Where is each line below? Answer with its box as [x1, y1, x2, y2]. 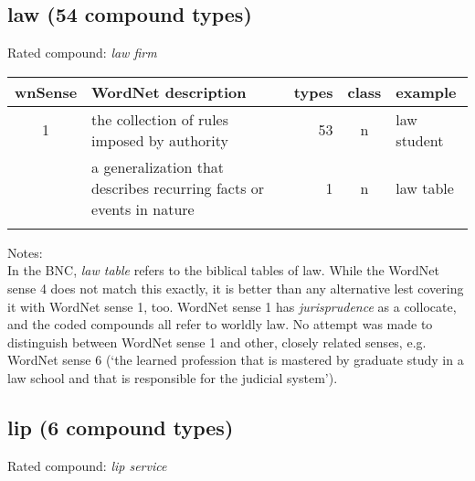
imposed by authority [91, 129, 229, 151]
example [396, 80, 457, 102]
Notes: [7, 242, 43, 262]
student [396, 129, 444, 151]
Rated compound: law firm [7, 43, 157, 62]
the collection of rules [91, 108, 229, 130]
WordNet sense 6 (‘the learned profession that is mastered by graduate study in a [7, 350, 464, 369]
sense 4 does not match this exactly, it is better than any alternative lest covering [7, 278, 464, 297]
